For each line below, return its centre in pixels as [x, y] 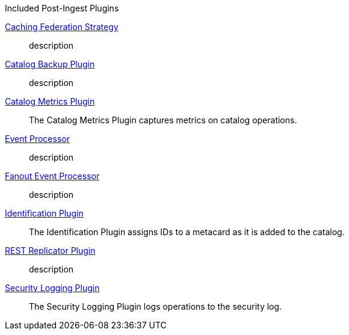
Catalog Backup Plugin [50, 64]
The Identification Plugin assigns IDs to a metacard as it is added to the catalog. [187, 232]
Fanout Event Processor [52, 176]
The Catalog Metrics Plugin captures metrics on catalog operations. [163, 120]
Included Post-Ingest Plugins [62, 8]
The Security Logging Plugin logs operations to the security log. [156, 306]
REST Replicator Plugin [50, 250]
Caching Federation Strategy [62, 27]
